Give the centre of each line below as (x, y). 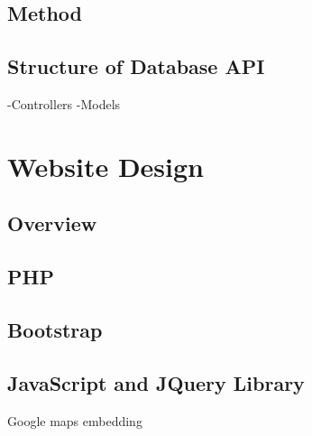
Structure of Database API (136, 66)
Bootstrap (55, 329)
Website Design (106, 166)
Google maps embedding (75, 420)
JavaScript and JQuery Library (156, 382)
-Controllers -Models (64, 103)
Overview (52, 223)
